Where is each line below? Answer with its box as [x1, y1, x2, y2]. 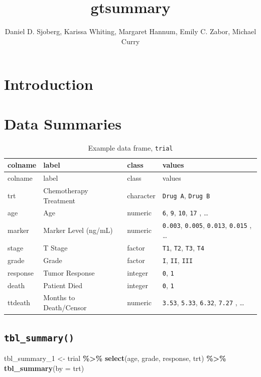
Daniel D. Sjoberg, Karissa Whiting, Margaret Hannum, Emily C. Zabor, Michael [5, 26, 256, 37]
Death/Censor [43, 302, 87, 313]
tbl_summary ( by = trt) [4, 362, 84, 373]
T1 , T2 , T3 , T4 [162, 242, 204, 253]
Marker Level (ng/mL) [43, 225, 113, 235]
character [127, 190, 156, 200]
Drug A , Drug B [162, 190, 210, 200]
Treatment [43, 195, 76, 205]
